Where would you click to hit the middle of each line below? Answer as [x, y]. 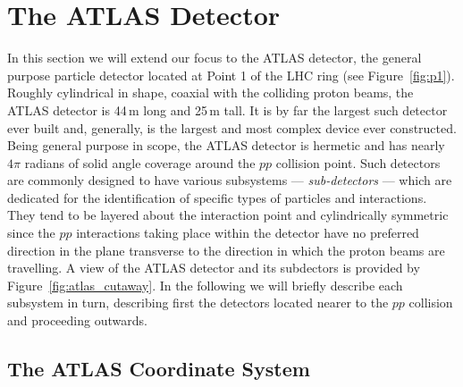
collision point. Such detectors [358, 162]
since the [31, 233]
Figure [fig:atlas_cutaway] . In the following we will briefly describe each [205, 285]
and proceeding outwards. [77, 320]
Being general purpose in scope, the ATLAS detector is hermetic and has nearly [226, 145]
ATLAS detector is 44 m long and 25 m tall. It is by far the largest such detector [227, 109]
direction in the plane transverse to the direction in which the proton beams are [226, 250]
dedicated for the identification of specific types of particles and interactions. [217, 197]
